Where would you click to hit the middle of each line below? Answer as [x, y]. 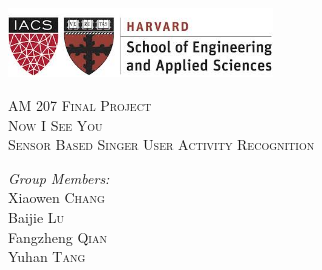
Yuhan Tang [47, 256]
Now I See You [55, 124]
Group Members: [59, 177]
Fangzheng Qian [57, 236]
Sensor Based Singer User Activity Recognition [161, 144]
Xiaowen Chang [56, 197]
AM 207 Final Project [80, 105]
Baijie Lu [36, 217]
